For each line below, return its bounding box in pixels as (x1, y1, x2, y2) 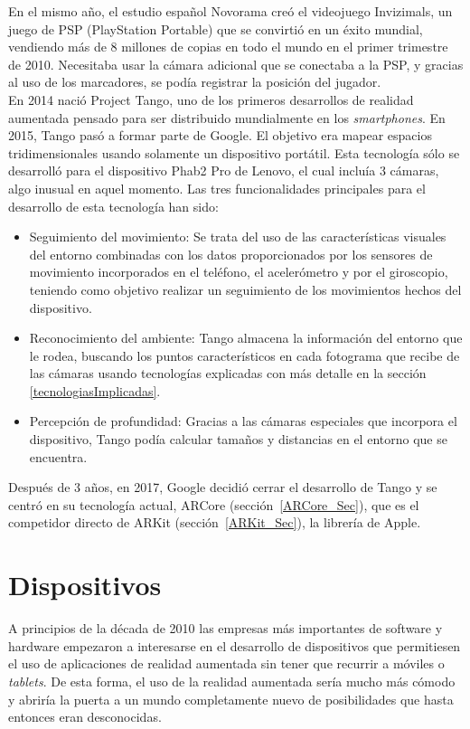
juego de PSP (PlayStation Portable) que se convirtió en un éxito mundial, (8, 19, 423, 38)
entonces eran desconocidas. (8, 707, 162, 726)
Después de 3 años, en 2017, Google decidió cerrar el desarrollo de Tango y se (8, 478, 437, 497)
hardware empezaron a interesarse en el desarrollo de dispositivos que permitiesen (8, 636, 461, 655)
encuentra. (29, 447, 88, 466)
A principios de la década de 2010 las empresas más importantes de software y (8, 619, 443, 638)
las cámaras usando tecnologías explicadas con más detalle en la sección (29, 364, 427, 383)
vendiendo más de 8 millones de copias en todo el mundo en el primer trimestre (8, 37, 448, 56)
